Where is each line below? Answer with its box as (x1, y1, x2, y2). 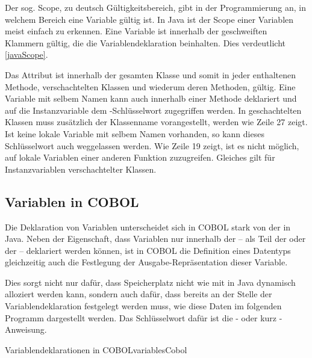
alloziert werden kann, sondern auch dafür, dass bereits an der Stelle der (5, 288, 272, 300)
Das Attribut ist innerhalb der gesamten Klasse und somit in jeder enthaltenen (5, 68, 296, 81)
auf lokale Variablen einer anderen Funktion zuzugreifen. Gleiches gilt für (5, 151, 275, 164)
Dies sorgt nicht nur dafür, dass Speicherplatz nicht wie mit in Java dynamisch (5, 276, 296, 288)
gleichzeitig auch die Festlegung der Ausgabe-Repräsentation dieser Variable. (5, 256, 288, 268)
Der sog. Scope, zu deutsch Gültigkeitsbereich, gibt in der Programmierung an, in (5, 1, 306, 13)
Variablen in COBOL (5, 192, 139, 211)
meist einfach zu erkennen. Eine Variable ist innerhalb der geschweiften (5, 25, 267, 37)
